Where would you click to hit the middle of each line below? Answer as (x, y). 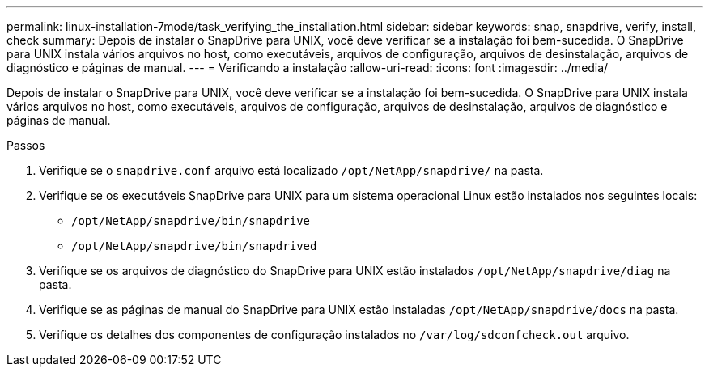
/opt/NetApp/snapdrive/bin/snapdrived (194, 246)
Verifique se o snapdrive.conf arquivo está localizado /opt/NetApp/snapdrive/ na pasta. (291, 170)
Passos (26, 145)
